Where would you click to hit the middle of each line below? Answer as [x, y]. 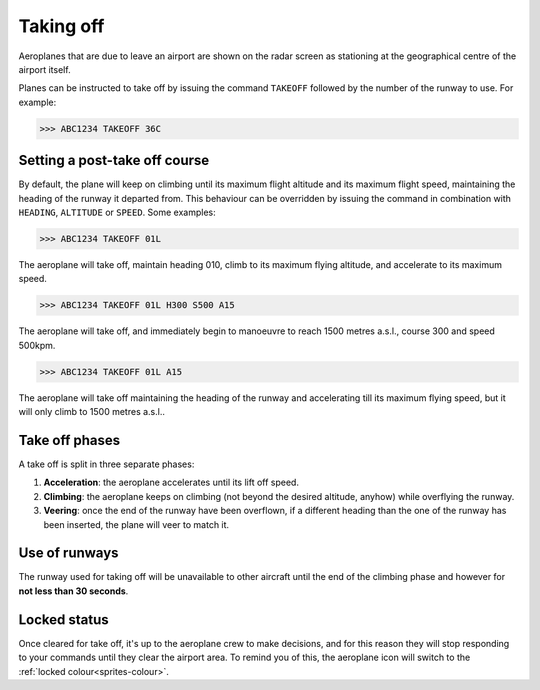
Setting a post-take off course [114, 160]
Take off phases [69, 440]
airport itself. [44, 69]
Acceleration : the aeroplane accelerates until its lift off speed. [171, 482]
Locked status [63, 619]
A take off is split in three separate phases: [106, 464]
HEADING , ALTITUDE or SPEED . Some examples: [117, 212]
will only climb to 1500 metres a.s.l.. [91, 412]
